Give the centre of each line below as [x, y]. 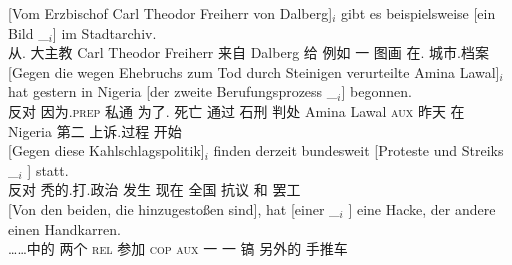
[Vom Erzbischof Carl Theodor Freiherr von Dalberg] [170, 13]
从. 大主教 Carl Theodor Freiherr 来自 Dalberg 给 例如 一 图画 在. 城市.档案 [248, 52]
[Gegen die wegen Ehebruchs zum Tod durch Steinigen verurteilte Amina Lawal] [254, 71]
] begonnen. [376, 91]
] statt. [48, 169]
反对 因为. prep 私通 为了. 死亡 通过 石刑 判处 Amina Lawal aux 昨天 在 [236, 110]
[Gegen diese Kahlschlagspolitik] [106, 150]
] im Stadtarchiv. [104, 32]
